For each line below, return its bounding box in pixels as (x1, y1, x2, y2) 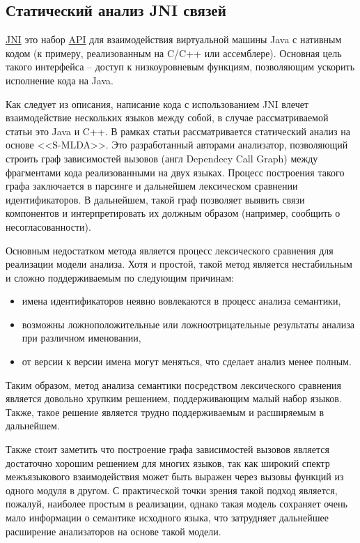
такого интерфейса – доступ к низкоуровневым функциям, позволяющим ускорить (6, 59, 355, 74)
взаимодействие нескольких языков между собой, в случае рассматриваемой (6, 110, 329, 125)
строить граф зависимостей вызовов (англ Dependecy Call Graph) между (6, 151, 318, 165)
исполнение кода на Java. (6, 72, 114, 87)
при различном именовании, (22, 330, 141, 345)
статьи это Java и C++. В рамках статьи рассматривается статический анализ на (6, 123, 350, 138)
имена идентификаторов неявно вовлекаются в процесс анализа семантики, (22, 293, 341, 308)
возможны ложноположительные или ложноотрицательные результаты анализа (22, 316, 355, 331)
